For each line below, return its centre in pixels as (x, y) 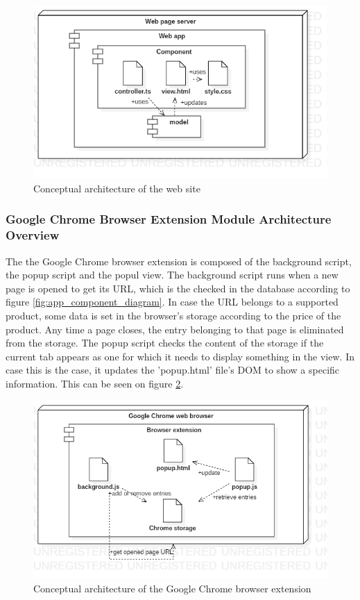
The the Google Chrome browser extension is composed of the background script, (179, 261)
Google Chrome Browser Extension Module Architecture (169, 219)
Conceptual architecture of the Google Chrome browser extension (172, 588)
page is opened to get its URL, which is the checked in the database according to (178, 288)
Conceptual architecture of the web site (117, 188)
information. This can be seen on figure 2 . (95, 383)
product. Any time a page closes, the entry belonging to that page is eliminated (175, 329)
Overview (33, 235)
